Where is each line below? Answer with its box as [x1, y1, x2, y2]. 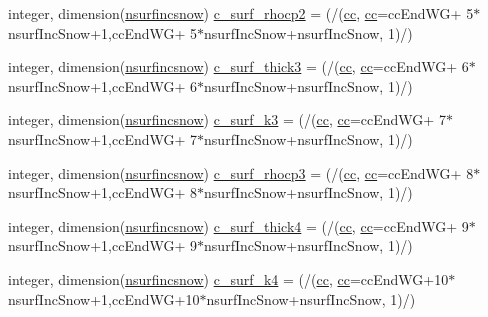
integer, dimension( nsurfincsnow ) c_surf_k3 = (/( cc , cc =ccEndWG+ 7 [8, 109, 446, 130]
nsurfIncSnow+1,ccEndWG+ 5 [8, 22, 198, 43]
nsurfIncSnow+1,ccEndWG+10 [8, 288, 200, 309]
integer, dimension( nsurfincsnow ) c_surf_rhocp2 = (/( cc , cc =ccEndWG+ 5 [8, 3, 474, 23]
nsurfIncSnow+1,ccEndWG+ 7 [8, 128, 198, 149]
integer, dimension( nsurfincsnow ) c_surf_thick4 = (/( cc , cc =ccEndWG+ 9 [8, 215, 469, 236]
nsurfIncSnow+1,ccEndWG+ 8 [8, 182, 198, 203]
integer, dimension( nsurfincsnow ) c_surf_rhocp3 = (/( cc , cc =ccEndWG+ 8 [8, 162, 474, 183]
